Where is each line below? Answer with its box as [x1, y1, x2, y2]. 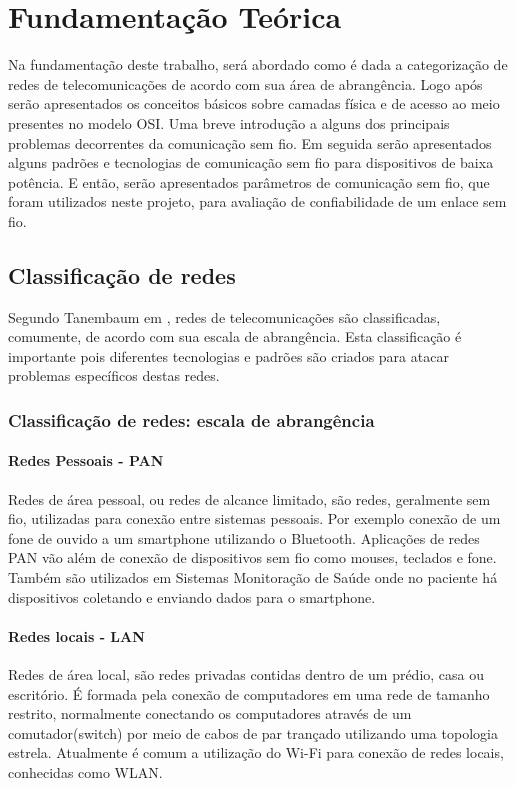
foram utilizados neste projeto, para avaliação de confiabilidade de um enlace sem [8, 191, 507, 212]
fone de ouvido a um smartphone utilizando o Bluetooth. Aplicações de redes [8, 527, 480, 548]
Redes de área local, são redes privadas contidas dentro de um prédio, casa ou [8, 664, 485, 685]
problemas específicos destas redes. [8, 365, 220, 386]
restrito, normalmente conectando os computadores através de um [8, 703, 412, 724]
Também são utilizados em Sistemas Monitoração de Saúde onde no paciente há [8, 567, 498, 588]
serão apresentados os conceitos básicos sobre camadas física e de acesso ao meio [8, 93, 500, 114]
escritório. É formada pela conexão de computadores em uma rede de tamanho [8, 683, 490, 704]
